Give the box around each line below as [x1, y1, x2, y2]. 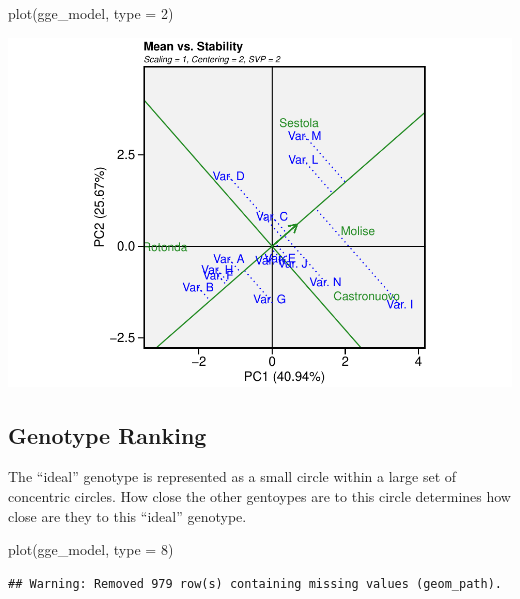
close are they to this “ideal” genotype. [8, 505, 247, 526]
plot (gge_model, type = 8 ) [8, 539, 174, 560]
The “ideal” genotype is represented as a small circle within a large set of [8, 466, 457, 487]
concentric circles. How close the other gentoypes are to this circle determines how [8, 485, 511, 506]
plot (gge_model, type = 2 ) [8, 3, 174, 23]
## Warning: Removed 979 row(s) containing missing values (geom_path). [8, 576, 502, 591]
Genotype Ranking [8, 419, 207, 450]
